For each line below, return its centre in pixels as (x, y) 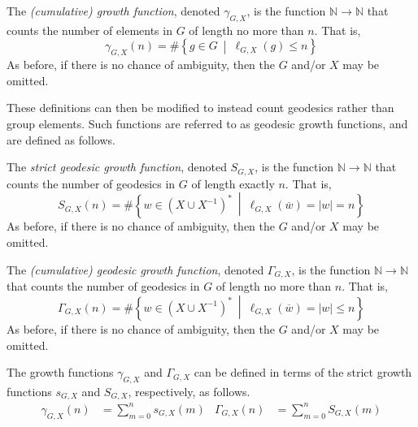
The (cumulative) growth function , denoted (113, 11)
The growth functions (60, 372)
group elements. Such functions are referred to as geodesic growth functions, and (207, 123)
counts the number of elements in (89, 30)
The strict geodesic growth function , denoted (117, 167)
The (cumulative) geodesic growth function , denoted (135, 269)
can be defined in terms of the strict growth (303, 372)
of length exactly (233, 183)
